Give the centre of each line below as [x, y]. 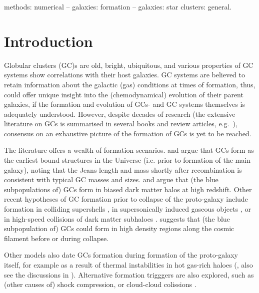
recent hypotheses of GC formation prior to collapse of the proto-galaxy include [126, 199]
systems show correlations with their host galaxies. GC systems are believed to [125, 75]
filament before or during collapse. [56, 238]
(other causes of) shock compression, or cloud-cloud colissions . [100, 284]
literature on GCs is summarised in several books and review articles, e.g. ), [121, 124]
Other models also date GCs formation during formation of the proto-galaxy [121, 255]
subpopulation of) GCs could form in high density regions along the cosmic [119, 228]
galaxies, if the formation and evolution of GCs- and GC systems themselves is [124, 104]
